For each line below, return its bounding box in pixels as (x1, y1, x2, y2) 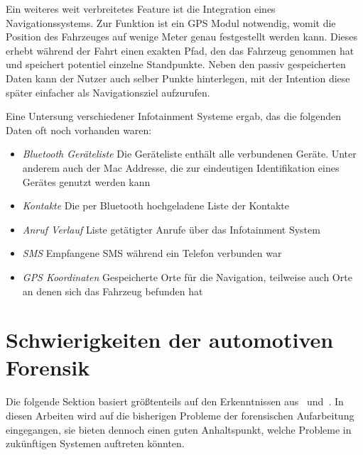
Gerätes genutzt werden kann (22, 174, 151, 189)
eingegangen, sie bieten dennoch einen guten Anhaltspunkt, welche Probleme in (6, 422, 352, 437)
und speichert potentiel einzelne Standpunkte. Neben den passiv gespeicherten (6, 57, 346, 72)
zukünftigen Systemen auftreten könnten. (6, 436, 185, 451)
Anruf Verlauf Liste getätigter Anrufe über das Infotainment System (22, 221, 320, 236)
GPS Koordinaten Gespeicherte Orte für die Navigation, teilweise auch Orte (22, 269, 352, 284)
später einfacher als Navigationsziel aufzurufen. (6, 84, 210, 99)
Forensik (6, 353, 90, 382)
